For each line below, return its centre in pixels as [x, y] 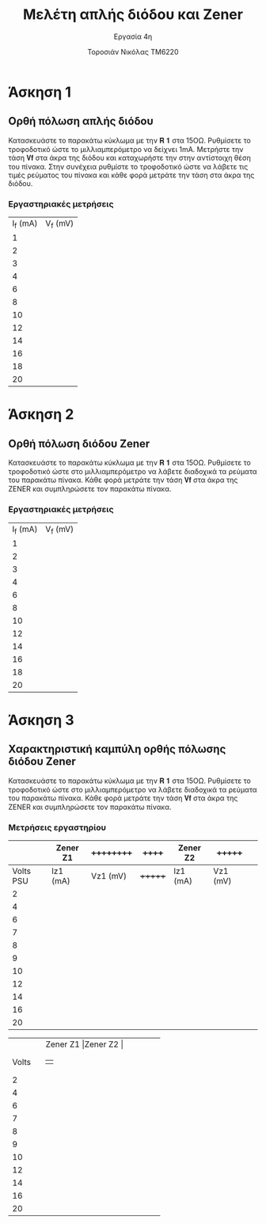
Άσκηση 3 [41, 720]
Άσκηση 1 [40, 92]
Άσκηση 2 [41, 414]
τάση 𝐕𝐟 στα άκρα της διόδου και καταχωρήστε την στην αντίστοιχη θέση [130, 158]
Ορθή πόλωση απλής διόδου [81, 122]
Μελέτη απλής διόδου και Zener [133, 15]
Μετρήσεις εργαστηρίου [57, 827]
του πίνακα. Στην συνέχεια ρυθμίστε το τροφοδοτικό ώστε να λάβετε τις [128, 166]
